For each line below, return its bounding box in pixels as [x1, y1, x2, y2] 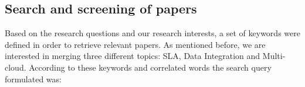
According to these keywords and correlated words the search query [29, 61, 272, 73]
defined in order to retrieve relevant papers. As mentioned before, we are [5, 38, 266, 50]
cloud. [5, 61, 26, 73]
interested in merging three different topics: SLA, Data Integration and [5, 50, 260, 62]
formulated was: [5, 72, 62, 85]
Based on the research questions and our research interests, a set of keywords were [5, 27, 300, 39]
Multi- [262, 50, 286, 62]
